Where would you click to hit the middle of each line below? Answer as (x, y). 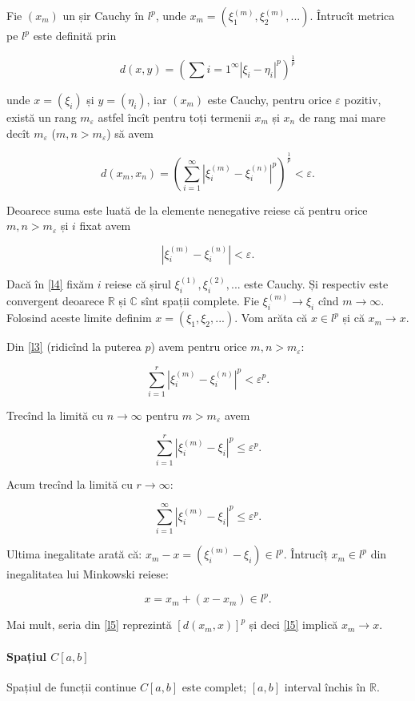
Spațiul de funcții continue (72, 686)
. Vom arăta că (271, 318)
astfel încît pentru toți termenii (174, 117)
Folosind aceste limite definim (79, 318)
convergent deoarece (56, 301)
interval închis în (325, 686)
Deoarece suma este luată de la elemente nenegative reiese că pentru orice (187, 209)
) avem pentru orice (199, 346)
